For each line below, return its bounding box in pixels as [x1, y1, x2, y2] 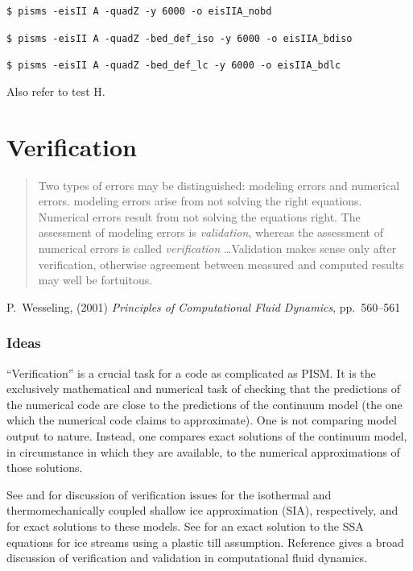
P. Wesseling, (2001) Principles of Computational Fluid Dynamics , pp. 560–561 [6, 298, 401, 315]
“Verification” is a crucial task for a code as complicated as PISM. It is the [6, 364, 376, 381]
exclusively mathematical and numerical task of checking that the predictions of [6, 380, 401, 397]
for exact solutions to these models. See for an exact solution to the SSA [6, 518, 364, 534]
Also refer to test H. [6, 82, 105, 99]
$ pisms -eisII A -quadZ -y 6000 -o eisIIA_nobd [6, 6, 272, 17]
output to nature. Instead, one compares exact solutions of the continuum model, [6, 428, 407, 445]
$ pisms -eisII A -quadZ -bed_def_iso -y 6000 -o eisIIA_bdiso [6, 32, 353, 44]
